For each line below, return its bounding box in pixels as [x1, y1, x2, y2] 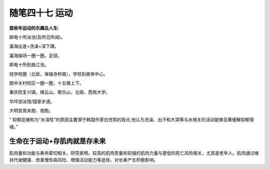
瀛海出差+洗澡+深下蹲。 [9, 43, 59, 49]
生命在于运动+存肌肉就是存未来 [9, 136, 106, 145]
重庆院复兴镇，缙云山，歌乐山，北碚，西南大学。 [9, 89, 110, 95]
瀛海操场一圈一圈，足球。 [9, 52, 62, 58]
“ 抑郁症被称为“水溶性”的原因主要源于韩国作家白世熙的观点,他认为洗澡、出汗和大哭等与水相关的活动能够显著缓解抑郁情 [9, 116, 254, 122]
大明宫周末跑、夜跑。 [9, 107, 53, 113]
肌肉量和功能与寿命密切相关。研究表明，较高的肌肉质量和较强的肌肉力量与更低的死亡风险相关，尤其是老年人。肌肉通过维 [9, 150, 259, 156]
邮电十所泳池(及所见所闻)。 [9, 34, 65, 40]
